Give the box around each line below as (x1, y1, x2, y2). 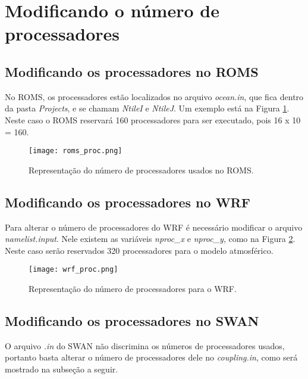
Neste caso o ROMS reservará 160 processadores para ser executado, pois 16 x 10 (5, 113, 301, 126)
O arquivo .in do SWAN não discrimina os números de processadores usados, (5, 339, 285, 352)
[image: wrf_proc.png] (29, 265, 118, 274)
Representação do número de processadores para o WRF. (29, 282, 237, 295)
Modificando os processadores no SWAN (5, 312, 259, 330)
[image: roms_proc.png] (29, 147, 122, 156)
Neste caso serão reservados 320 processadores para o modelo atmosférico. (5, 244, 274, 256)
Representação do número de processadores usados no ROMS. (29, 163, 254, 176)
